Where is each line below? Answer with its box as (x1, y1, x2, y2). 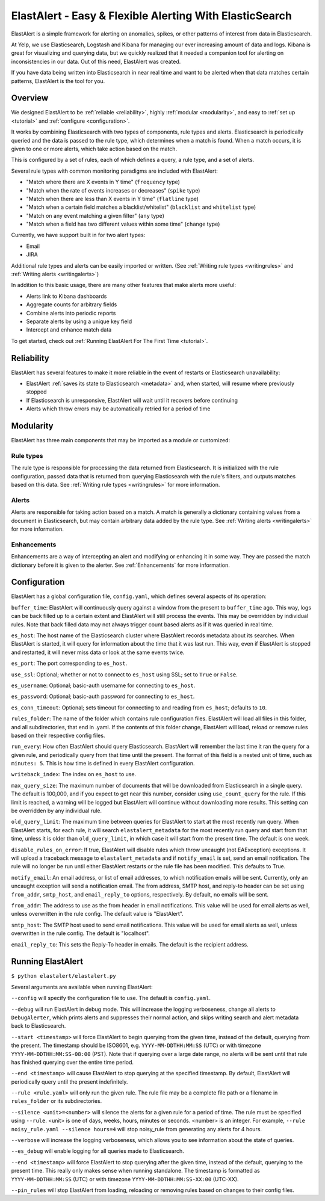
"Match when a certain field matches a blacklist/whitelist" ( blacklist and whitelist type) (26, 203, 256, 211)
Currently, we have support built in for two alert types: (11, 232, 146, 239)
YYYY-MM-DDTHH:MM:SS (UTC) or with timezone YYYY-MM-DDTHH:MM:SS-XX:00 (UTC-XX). (11, 1175, 239, 1182)
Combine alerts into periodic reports (26, 309, 116, 316)
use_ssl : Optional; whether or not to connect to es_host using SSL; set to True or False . (11, 671, 238, 678)
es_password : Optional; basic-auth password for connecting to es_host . (11, 693, 195, 700)
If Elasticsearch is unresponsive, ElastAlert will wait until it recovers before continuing (26, 397, 238, 404)
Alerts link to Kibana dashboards (26, 292, 107, 300)
